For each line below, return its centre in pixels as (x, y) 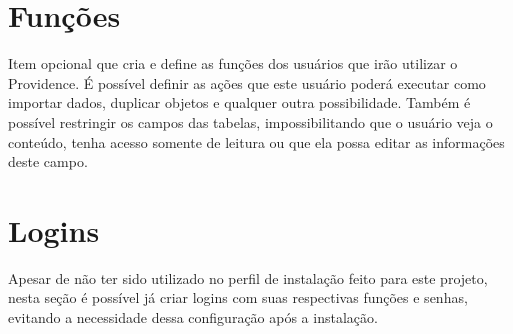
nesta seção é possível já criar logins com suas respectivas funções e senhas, (238, 297)
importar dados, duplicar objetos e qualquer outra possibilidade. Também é (239, 102)
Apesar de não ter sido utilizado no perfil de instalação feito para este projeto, (248, 277)
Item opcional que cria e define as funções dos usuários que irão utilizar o (233, 63)
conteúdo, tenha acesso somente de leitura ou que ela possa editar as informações (256, 141)
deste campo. (48, 161)
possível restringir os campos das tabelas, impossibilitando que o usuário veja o (250, 121)
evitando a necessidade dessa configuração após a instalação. (193, 317)
